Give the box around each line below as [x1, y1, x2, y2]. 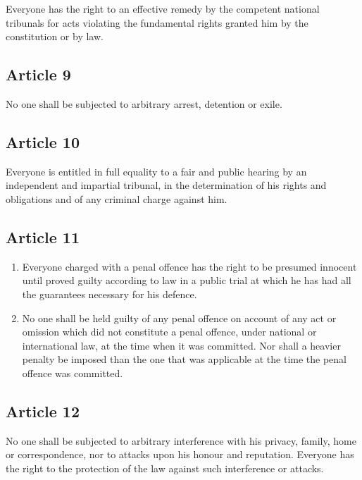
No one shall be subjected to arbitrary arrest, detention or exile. [6, 96, 282, 111]
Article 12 [6, 400, 80, 421]
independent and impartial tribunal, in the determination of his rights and [6, 178, 327, 192]
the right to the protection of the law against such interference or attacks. [6, 460, 324, 475]
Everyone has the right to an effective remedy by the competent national [6, 1, 320, 16]
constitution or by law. [6, 29, 104, 44]
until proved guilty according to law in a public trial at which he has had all [22, 273, 351, 288]
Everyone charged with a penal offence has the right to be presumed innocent [22, 259, 357, 273]
